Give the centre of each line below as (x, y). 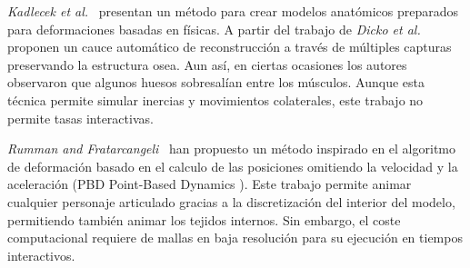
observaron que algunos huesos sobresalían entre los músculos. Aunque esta (216, 82)
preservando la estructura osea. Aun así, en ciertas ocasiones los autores (207, 64)
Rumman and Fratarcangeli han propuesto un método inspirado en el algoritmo (231, 149)
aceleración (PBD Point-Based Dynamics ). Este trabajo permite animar (210, 184)
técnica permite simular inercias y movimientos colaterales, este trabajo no (215, 99)
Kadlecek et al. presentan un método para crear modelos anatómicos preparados (233, 11)
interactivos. (41, 255)
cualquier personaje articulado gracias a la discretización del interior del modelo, (231, 201)
